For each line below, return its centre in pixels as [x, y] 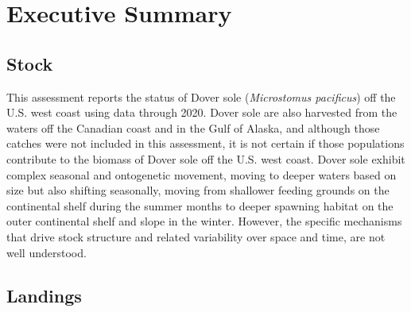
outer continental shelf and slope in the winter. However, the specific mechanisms [204, 221]
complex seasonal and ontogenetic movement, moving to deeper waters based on [202, 174]
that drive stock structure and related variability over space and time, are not [196, 236]
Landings [44, 295]
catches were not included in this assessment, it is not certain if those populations [205, 143]
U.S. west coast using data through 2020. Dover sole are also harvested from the [202, 112]
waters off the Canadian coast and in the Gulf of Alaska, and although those [193, 127]
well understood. [47, 252]
